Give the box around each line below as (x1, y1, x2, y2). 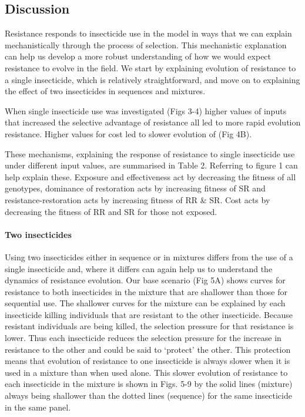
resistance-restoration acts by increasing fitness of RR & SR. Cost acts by (5, 193, 270, 206)
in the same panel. (5, 401, 71, 413)
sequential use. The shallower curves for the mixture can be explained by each (5, 297, 286, 309)
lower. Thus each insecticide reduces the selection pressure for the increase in (5, 332, 281, 344)
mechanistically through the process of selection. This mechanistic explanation (5, 38, 287, 51)
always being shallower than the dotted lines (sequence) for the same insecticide (5, 389, 292, 402)
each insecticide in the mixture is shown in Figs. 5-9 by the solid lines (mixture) (5, 378, 293, 390)
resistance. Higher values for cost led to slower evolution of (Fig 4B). (5, 127, 252, 140)
